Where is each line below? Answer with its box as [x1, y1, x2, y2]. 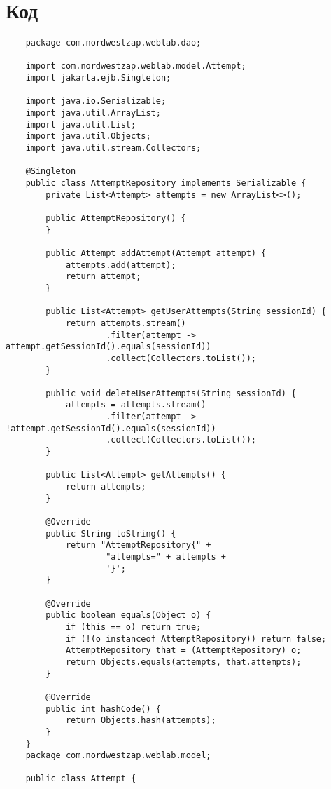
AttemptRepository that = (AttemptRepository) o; [65, 645, 302, 656]
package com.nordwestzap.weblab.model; [25, 750, 211, 761]
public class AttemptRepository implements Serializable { [25, 178, 307, 188]
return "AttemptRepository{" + [65, 540, 211, 551]
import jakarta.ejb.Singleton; [25, 73, 171, 83]
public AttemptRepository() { [45, 213, 186, 223]
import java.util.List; [25, 119, 136, 130]
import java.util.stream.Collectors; [25, 143, 202, 154]
